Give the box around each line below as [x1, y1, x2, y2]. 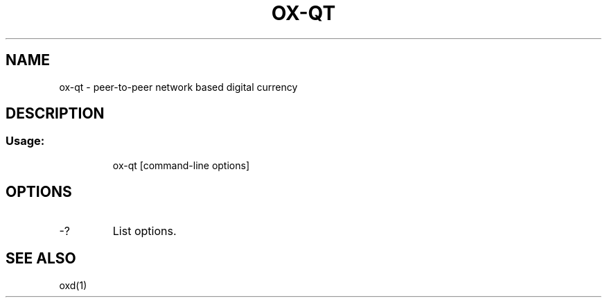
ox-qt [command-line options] [112, 159, 249, 171]
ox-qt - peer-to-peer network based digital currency [59, 80, 298, 93]
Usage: [6, 134, 45, 148]
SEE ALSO [6, 250, 76, 268]
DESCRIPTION [6, 105, 105, 123]
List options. [112, 223, 177, 238]
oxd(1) [59, 279, 87, 291]
